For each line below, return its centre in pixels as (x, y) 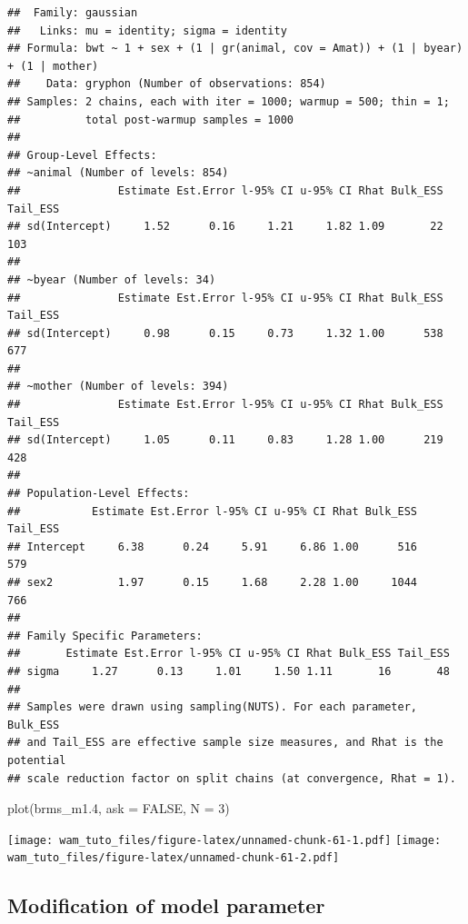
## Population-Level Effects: (99, 494)
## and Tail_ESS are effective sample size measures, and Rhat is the (225, 743)
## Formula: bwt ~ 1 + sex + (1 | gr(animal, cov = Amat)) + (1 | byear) (235, 49)
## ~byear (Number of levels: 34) (112, 279)
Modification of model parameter (166, 905)
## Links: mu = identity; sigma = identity (147, 30)
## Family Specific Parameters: (105, 636)
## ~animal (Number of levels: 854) (118, 173)
